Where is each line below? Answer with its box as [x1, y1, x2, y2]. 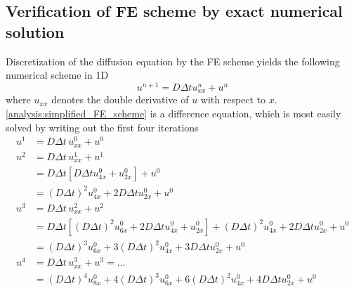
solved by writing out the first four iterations [6, 119, 199, 134]
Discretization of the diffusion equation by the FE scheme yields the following [6, 53, 340, 68]
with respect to [200, 92, 266, 107]
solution [6, 20, 65, 42]
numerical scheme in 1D [6, 67, 109, 82]
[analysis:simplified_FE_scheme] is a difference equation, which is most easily [6, 105, 341, 120]
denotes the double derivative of [51, 92, 189, 107]
